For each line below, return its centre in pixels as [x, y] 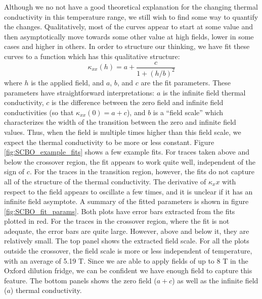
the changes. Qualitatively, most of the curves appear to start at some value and [129, 27]
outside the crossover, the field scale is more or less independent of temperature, [128, 251]
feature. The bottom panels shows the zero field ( [80, 280]
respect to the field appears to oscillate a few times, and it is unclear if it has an [128, 191]
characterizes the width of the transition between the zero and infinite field [120, 122]
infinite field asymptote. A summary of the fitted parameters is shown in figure [126, 201]
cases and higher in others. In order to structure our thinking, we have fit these [127, 46]
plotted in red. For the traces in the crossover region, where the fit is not [117, 221]
